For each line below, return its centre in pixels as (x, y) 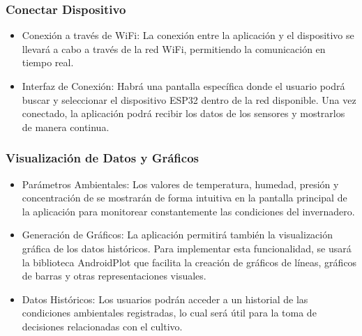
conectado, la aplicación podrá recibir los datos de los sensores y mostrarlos (183, 113)
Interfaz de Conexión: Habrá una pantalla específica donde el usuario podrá (183, 86)
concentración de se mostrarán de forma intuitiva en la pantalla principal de (184, 198)
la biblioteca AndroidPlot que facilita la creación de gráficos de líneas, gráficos (189, 262)
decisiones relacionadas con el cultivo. (102, 326)
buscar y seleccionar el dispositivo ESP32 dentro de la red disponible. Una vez (189, 99)
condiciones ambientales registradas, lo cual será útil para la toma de (169, 313)
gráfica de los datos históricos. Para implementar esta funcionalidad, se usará (187, 248)
